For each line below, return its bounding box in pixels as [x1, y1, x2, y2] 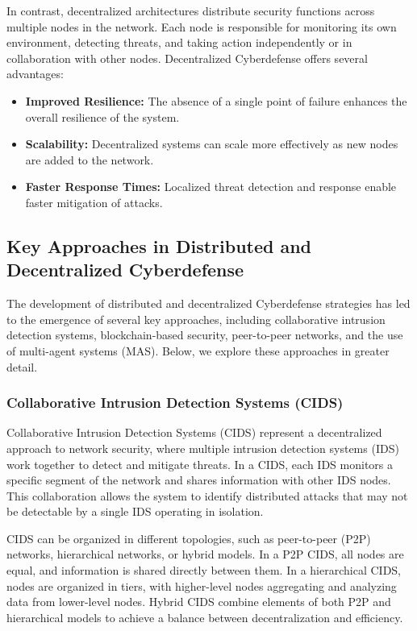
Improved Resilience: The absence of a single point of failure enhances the [25, 92, 407, 109]
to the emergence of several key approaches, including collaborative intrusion [6, 310, 386, 327]
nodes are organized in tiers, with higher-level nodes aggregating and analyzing [6, 577, 397, 594]
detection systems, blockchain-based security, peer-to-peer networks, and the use [6, 326, 403, 343]
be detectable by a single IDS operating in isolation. [6, 503, 264, 520]
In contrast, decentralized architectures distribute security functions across [6, 2, 375, 19]
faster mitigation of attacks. [25, 193, 163, 210]
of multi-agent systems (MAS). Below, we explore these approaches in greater [6, 342, 390, 359]
